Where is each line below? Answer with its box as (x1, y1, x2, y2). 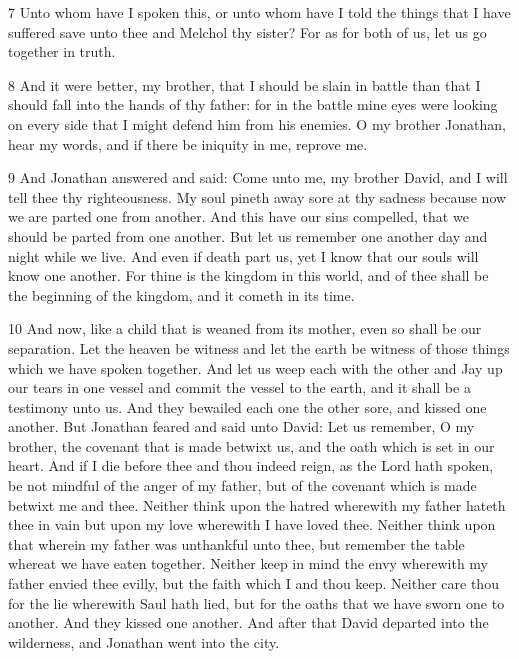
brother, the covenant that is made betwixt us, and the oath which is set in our (8, 435, 495, 456)
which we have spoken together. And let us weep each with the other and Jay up (8, 357, 503, 378)
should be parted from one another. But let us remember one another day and (8, 225, 488, 246)
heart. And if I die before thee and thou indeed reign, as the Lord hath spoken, (8, 455, 494, 476)
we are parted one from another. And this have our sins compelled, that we (8, 206, 469, 227)
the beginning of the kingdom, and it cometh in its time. (8, 284, 355, 305)
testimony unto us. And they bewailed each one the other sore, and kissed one (8, 396, 487, 417)
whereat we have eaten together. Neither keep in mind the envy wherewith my (8, 553, 488, 574)
